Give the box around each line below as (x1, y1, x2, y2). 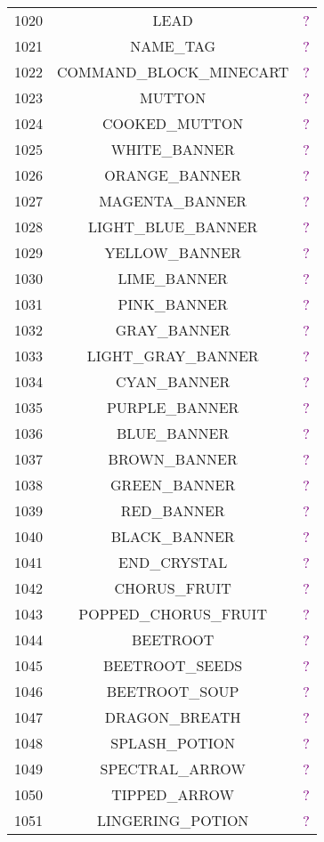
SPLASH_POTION (110, 733, 236, 753)
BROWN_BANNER (108, 449, 238, 469)
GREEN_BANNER (110, 474, 236, 495)
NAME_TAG (130, 36, 216, 56)
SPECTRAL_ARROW (100, 758, 246, 779)
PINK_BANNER (117, 294, 228, 314)
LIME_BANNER (117, 268, 228, 288)
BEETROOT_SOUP (106, 681, 239, 701)
